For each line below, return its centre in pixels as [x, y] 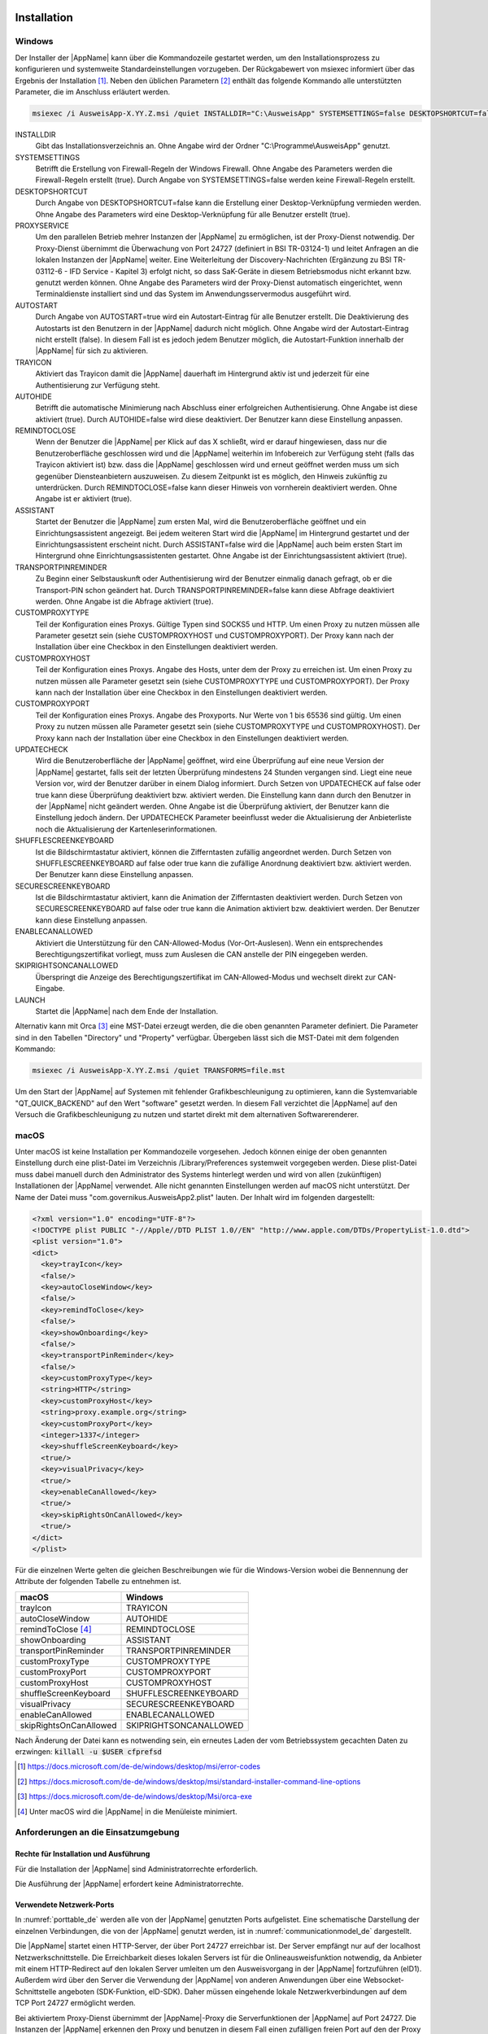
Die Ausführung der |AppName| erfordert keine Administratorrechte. [129, 1883]
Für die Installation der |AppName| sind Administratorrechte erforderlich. [137, 1869]
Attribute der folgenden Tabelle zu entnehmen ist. [98, 1582]
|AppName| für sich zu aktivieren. [91, 351]
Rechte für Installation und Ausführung [83, 1854]
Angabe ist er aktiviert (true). [84, 499]
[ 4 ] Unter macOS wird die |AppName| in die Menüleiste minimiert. [127, 1811]
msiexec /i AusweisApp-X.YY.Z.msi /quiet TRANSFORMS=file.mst [159, 1071]
